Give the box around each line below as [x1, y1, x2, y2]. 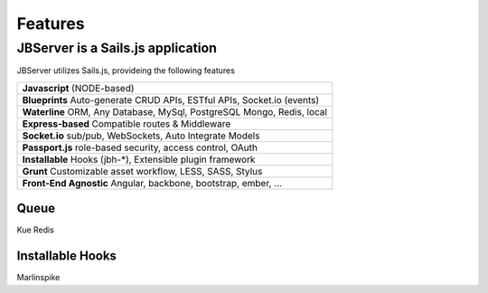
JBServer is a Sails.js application [16, 40, 217, 56]
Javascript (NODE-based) [22, 81, 135, 94]
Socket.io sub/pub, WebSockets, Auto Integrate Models [22, 129, 260, 142]
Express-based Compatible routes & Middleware [22, 118, 231, 130]
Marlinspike [16, 272, 61, 283]
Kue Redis [16, 224, 54, 235]
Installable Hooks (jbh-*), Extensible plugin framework [22, 153, 256, 165]
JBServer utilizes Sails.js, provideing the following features [16, 65, 235, 76]
